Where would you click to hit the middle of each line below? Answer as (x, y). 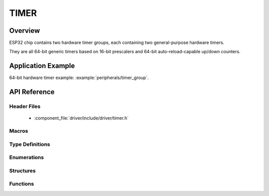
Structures (22, 171)
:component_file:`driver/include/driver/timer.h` (81, 118)
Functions (22, 184)
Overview (25, 31)
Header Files (25, 106)
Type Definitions (30, 144)
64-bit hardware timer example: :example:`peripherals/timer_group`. (79, 78)
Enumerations (27, 158)
